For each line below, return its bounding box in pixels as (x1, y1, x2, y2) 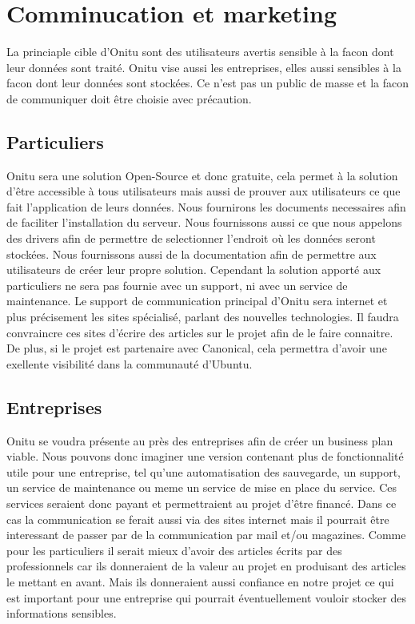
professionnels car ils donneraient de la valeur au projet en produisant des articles (6, 558, 406, 574)
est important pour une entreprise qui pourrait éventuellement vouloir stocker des (6, 589, 406, 606)
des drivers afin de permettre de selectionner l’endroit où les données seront (6, 230, 376, 247)
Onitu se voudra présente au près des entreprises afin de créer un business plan (6, 432, 393, 449)
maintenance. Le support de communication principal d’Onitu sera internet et (6, 292, 388, 309)
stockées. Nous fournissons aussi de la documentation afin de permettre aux (6, 245, 377, 262)
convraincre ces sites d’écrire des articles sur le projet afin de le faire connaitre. (6, 324, 393, 340)
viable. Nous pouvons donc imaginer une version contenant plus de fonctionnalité (6, 448, 404, 465)
